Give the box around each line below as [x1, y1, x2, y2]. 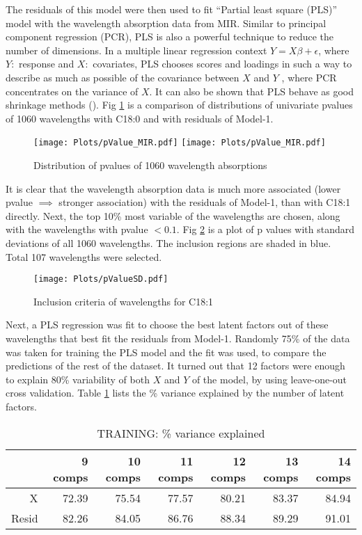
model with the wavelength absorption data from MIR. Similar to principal [6, 15, 326, 30]
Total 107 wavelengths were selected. [6, 249, 162, 264]
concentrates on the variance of [6, 83, 139, 98]
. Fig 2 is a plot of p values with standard [176, 222, 355, 237]
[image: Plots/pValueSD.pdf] [33, 274, 168, 285]
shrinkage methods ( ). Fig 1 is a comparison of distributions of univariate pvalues [6, 97, 353, 112]
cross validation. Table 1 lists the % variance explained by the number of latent [6, 385, 345, 400]
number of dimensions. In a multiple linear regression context [6, 42, 267, 57]
